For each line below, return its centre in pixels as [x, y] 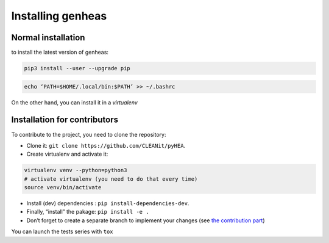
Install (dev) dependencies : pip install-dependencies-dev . [108, 203]
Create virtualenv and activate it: [67, 154]
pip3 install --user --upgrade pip [77, 68]
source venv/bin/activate [63, 187]
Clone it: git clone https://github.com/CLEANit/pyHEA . [106, 145]
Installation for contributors [65, 120]
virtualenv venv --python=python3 [76, 170]
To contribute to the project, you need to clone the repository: [89, 134]
